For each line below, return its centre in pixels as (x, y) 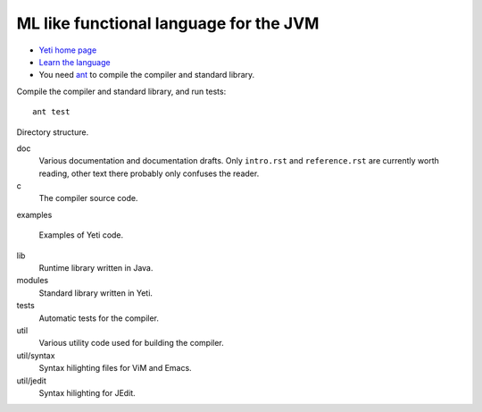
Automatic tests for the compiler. (99, 318)
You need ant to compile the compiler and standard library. (147, 75)
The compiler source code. (88, 198)
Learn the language (75, 62)
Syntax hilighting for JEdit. (87, 392)
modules (33, 281)
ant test (51, 112)
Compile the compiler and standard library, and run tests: (121, 91)
